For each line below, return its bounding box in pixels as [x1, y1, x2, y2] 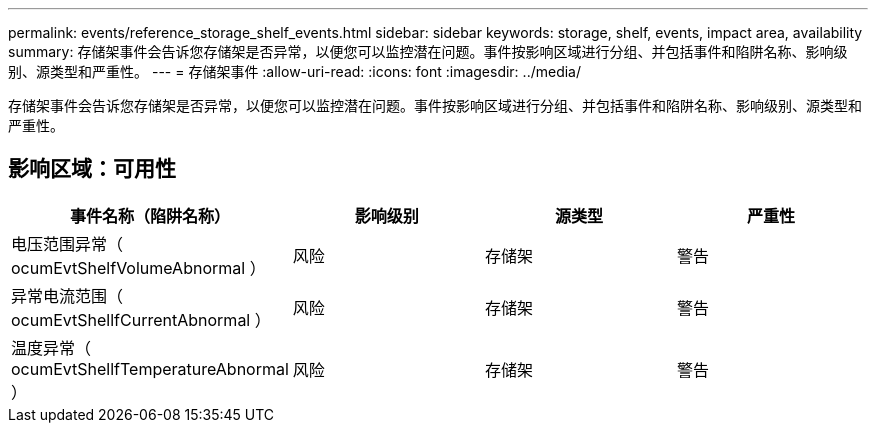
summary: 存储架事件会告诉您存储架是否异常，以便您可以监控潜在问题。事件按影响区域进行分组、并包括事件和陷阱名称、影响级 [8, 43, 848, 60]
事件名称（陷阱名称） [69, 205, 230, 226]
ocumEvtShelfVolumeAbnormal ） [11, 257, 266, 278]
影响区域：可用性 [8, 156, 176, 182]
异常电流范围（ [11, 285, 124, 306]
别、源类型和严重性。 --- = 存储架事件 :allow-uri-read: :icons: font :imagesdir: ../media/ [8, 63, 582, 80]
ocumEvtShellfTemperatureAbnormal [11, 358, 289, 379]
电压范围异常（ [11, 233, 124, 254]
